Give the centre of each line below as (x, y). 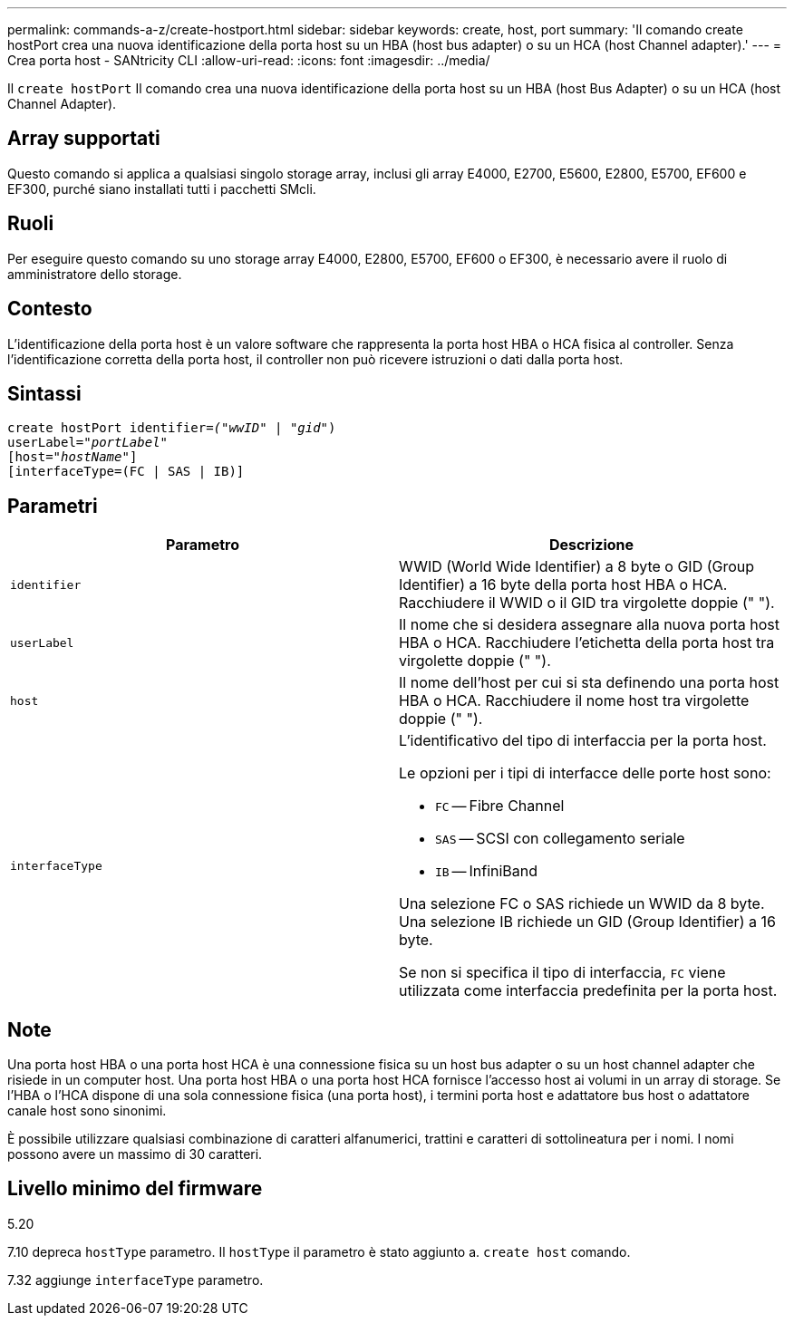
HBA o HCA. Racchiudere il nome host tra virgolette (574, 701)
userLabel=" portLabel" (88, 443)
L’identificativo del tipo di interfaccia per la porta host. (583, 741)
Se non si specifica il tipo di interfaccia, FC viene (562, 973)
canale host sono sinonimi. (87, 1111)
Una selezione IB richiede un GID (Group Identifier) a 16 (587, 922)
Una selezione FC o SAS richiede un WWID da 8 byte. (582, 904)
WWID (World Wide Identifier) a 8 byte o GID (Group (577, 567)
